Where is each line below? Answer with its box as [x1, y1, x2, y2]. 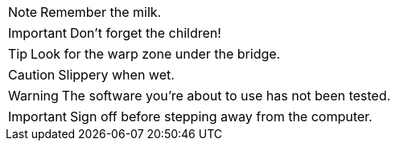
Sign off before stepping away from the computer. [69, 108, 373, 125]
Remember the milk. [40, 4, 162, 20]
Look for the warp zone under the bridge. [31, 46, 281, 62]
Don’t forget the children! [69, 25, 221, 41]
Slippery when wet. [58, 67, 175, 83]
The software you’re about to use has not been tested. [61, 88, 391, 104]
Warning [8, 88, 59, 104]
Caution [8, 67, 56, 83]
